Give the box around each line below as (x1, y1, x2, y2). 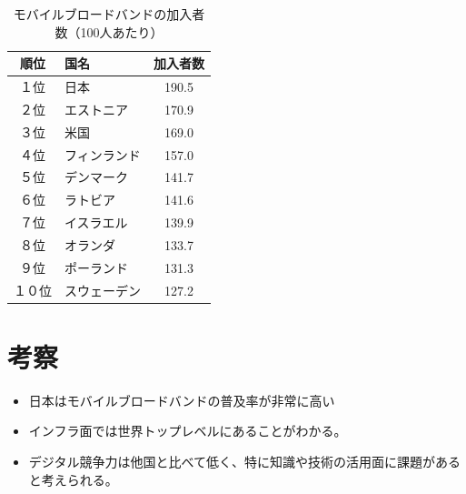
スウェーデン (64, 280, 141, 299)
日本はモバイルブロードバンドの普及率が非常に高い (28, 390, 335, 409)
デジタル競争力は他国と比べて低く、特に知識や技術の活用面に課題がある (28, 452, 461, 471)
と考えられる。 (28, 469, 118, 489)
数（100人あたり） (55, 22, 164, 41)
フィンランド (64, 145, 141, 164)
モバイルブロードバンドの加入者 (13, 5, 205, 23)
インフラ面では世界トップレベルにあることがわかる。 (28, 421, 347, 440)
